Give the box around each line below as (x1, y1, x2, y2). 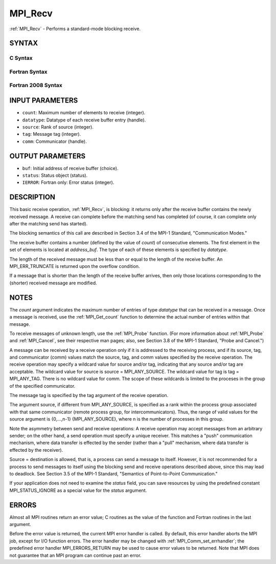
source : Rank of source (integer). (22, 123, 94, 130)
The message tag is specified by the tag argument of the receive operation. (9, 392, 169, 399)
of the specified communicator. (9, 383, 76, 389)
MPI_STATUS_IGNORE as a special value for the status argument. (9, 487, 147, 493)
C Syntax (9, 54, 33, 61)
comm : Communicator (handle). (22, 138, 87, 144)
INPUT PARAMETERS (9, 96, 78, 105)
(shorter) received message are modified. (9, 280, 97, 286)
